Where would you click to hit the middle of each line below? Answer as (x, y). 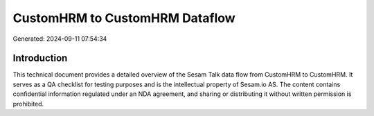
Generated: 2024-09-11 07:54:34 (60, 39)
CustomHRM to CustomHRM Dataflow (124, 18)
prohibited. (28, 104)
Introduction (40, 58)
